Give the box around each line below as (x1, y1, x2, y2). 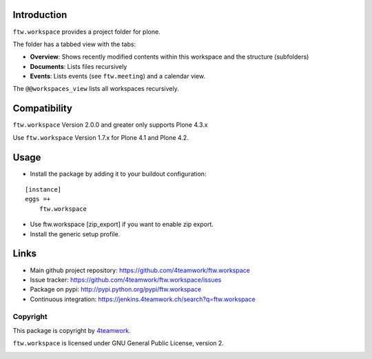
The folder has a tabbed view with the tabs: (12, 40, 136, 48)
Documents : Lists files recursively (30, 62, 127, 70)
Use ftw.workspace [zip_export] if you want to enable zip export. (30, 220, 214, 229)
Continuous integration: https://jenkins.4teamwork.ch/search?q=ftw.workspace (30, 295, 256, 303)
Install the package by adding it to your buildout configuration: (30, 170, 207, 178)
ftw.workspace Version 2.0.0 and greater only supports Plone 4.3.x (12, 121, 208, 129)
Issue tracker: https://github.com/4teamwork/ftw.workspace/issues (30, 276, 222, 284)
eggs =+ (25, 195, 51, 203)
